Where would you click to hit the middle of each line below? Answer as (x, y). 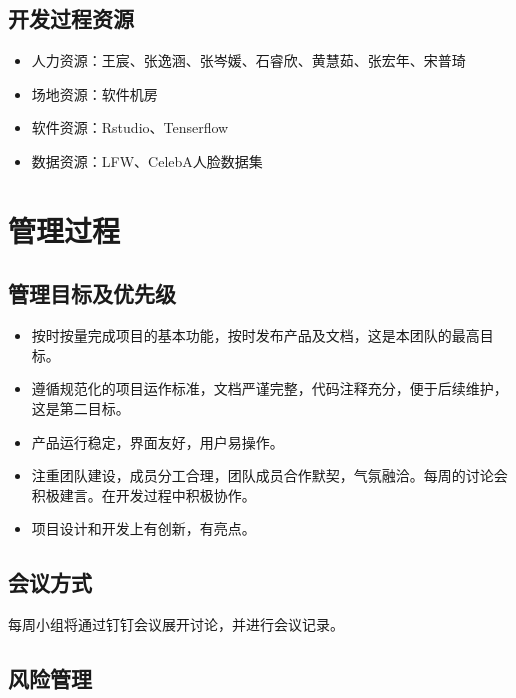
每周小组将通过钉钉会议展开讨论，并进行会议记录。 (176, 624)
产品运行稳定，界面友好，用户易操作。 (157, 441)
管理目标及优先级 (92, 293)
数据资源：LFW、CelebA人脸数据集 (147, 160)
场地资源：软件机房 (94, 93)
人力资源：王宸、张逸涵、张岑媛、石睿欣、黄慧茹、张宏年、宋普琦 (248, 60)
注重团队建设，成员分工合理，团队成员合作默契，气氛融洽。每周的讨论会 (269, 475)
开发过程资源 (71, 18)
